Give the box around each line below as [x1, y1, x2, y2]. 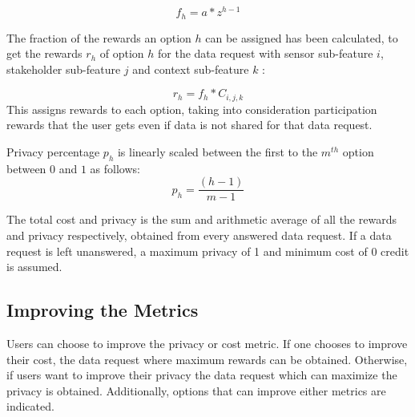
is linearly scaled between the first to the [117, 143, 318, 160]
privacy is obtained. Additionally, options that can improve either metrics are [6, 382, 386, 399]
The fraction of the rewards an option [6, 29, 191, 46]
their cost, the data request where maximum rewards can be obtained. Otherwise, [6, 350, 408, 367]
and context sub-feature [132, 60, 249, 77]
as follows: [90, 160, 140, 176]
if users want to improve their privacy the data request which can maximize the [6, 366, 397, 383]
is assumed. [6, 258, 62, 275]
